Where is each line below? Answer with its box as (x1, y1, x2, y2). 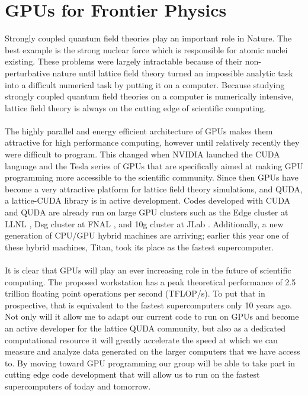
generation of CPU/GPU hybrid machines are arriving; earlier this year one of (5, 229, 289, 242)
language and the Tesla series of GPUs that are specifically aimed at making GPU (5, 159, 303, 172)
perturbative (5, 66, 50, 79)
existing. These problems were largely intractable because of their (5, 55, 243, 67)
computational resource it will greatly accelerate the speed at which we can (5, 333, 278, 346)
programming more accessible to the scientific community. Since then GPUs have (5, 171, 299, 183)
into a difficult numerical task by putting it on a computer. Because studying (5, 78, 285, 91)
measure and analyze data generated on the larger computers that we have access (5, 345, 300, 358)
